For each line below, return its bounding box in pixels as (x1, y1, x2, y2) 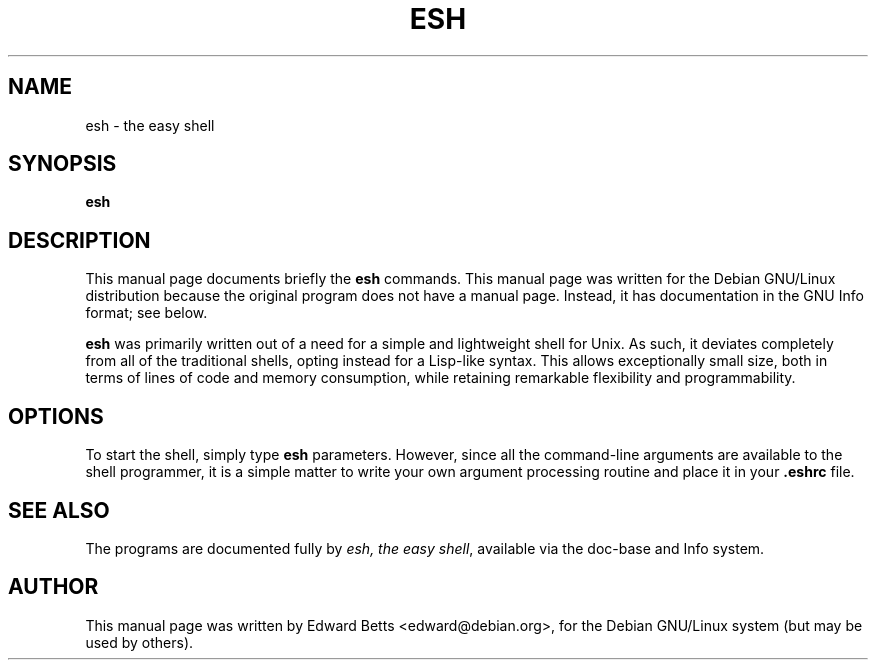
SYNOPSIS (8, 151, 117, 177)
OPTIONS (8, 403, 104, 429)
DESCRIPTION (8, 227, 151, 253)
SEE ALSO (8, 497, 110, 523)
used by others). (85, 633, 194, 651)
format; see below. (85, 304, 208, 322)
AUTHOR (8, 574, 99, 600)
